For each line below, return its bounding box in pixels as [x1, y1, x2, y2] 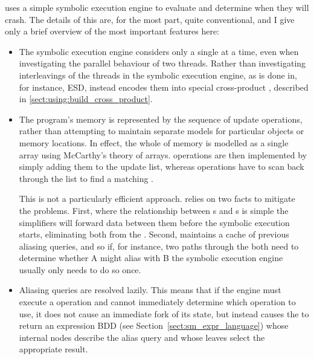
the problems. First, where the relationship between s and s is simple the [19, 204, 289, 216]
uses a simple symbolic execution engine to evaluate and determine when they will [5, 1, 309, 13]
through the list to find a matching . [19, 172, 153, 184]
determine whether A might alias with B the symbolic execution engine [19, 251, 283, 264]
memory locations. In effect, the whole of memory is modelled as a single [19, 136, 289, 149]
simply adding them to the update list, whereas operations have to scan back [19, 160, 304, 173]
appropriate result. [19, 343, 88, 355]
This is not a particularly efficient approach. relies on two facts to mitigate [19, 192, 295, 205]
